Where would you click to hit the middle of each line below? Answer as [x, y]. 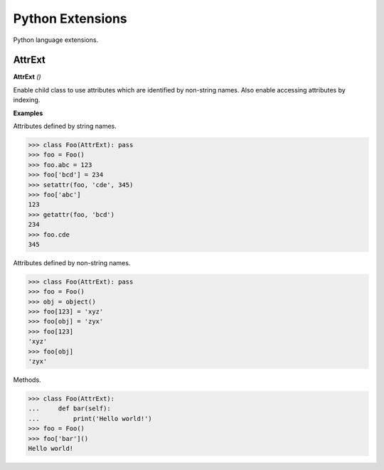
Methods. [27, 380]
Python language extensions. [56, 40]
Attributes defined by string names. [65, 126]
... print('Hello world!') [90, 418]
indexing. [27, 100]
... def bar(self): [70, 408]
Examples [28, 113]
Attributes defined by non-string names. [72, 262]
